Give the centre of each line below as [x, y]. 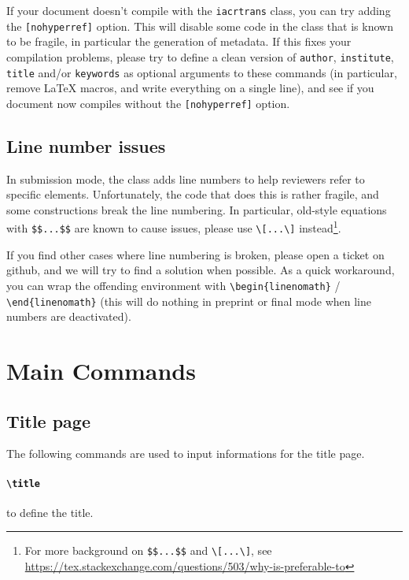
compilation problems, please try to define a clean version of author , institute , [200, 56]
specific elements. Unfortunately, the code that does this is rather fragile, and [193, 194]
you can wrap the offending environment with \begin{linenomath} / [173, 285]
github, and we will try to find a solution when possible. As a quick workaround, [201, 270]
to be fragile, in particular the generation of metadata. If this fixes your [179, 41]
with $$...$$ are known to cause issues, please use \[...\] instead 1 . [174, 227]
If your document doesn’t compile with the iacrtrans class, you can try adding [199, 10]
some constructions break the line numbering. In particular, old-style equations [197, 209]
